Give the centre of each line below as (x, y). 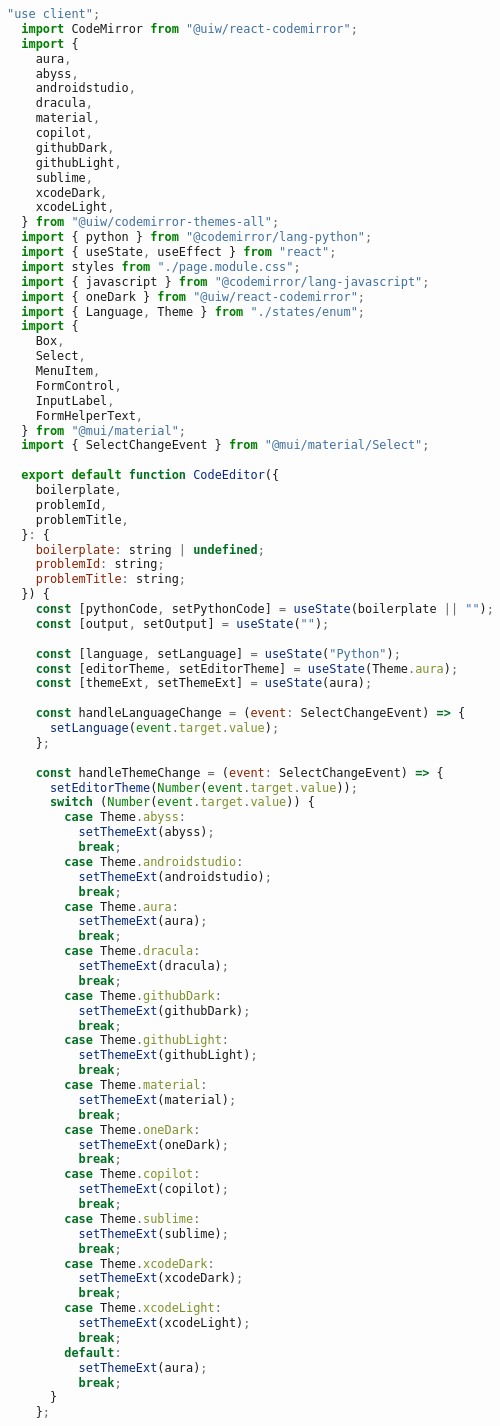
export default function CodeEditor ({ (150, 475)
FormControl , (78, 385)
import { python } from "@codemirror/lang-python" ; (197, 237)
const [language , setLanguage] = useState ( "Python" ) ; (218, 653)
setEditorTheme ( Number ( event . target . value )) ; (203, 787)
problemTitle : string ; (111, 579)
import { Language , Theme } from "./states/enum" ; (193, 311)
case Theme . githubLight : (146, 1040)
